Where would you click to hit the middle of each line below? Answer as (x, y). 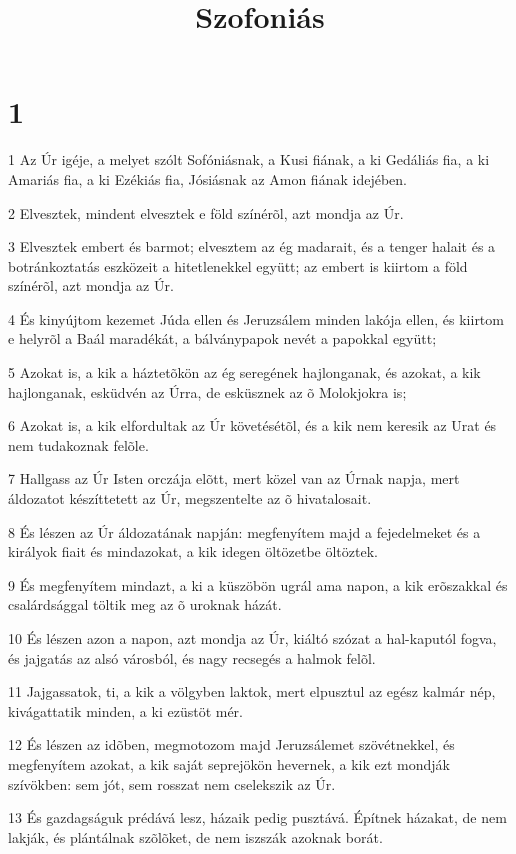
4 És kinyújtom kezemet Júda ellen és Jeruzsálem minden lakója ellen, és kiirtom (256, 318)
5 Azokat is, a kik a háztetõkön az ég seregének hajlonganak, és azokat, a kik (244, 372)
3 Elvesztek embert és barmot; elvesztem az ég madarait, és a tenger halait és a (252, 246)
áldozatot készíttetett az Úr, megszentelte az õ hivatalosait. (190, 498)
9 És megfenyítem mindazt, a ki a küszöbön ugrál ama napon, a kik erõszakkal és (258, 584)
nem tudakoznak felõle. (78, 444)
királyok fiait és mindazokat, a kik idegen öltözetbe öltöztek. (193, 551)
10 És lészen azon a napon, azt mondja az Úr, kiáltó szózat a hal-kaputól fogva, (252, 638)
